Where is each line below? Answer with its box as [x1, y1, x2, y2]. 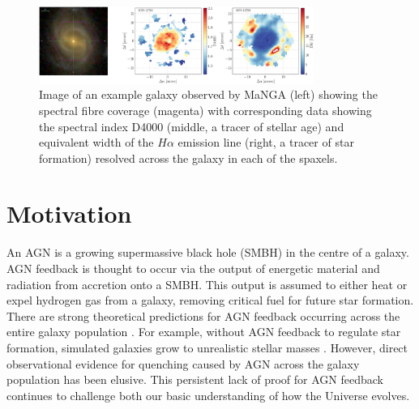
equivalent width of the [39, 134, 154, 151]
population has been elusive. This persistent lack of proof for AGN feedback [6, 371, 383, 388]
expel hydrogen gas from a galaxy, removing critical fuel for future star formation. [6, 292, 414, 309]
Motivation [6, 197, 132, 230]
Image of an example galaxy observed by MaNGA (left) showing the [39, 86, 378, 103]
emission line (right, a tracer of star [177, 134, 354, 151]
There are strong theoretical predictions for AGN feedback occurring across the [6, 307, 400, 324]
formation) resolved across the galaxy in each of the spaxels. [39, 149, 338, 166]
